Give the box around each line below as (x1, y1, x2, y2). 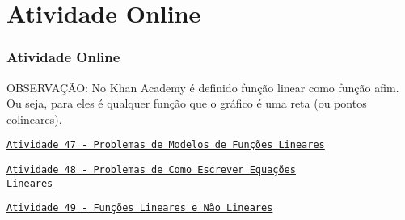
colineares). (6, 110, 62, 127)
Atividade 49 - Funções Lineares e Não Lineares (6, 202, 273, 214)
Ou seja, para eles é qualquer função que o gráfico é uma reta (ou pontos (6, 95, 367, 112)
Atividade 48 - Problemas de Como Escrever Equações (6, 164, 296, 176)
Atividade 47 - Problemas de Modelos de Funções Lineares (6, 139, 325, 151)
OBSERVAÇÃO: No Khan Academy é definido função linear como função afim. (6, 78, 399, 95)
